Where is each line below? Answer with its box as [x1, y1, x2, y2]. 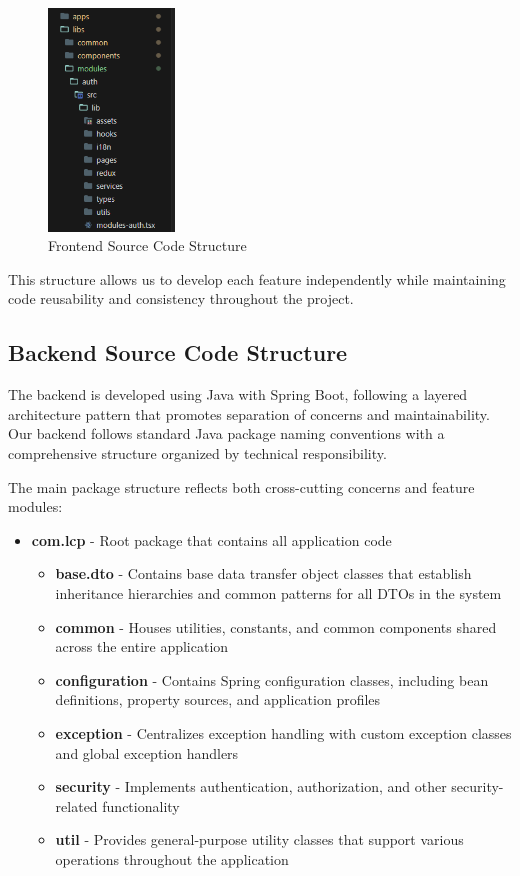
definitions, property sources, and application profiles [55, 689, 381, 710]
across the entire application [55, 636, 229, 657]
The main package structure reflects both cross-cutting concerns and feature [8, 476, 475, 497]
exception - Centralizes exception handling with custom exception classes [55, 722, 512, 743]
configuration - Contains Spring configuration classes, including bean [55, 669, 489, 690]
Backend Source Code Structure [8, 337, 348, 368]
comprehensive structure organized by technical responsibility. [8, 442, 387, 463]
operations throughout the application [55, 848, 289, 869]
